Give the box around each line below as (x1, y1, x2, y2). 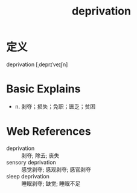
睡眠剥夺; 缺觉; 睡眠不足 (21, 180, 81, 187)
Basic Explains (6, 82, 81, 96)
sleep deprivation (6, 172, 50, 180)
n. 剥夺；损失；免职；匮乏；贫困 (14, 103, 96, 110)
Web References (6, 124, 92, 138)
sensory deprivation (6, 158, 56, 166)
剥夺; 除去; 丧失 (21, 152, 60, 159)
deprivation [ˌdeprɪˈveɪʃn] (6, 61, 68, 68)
